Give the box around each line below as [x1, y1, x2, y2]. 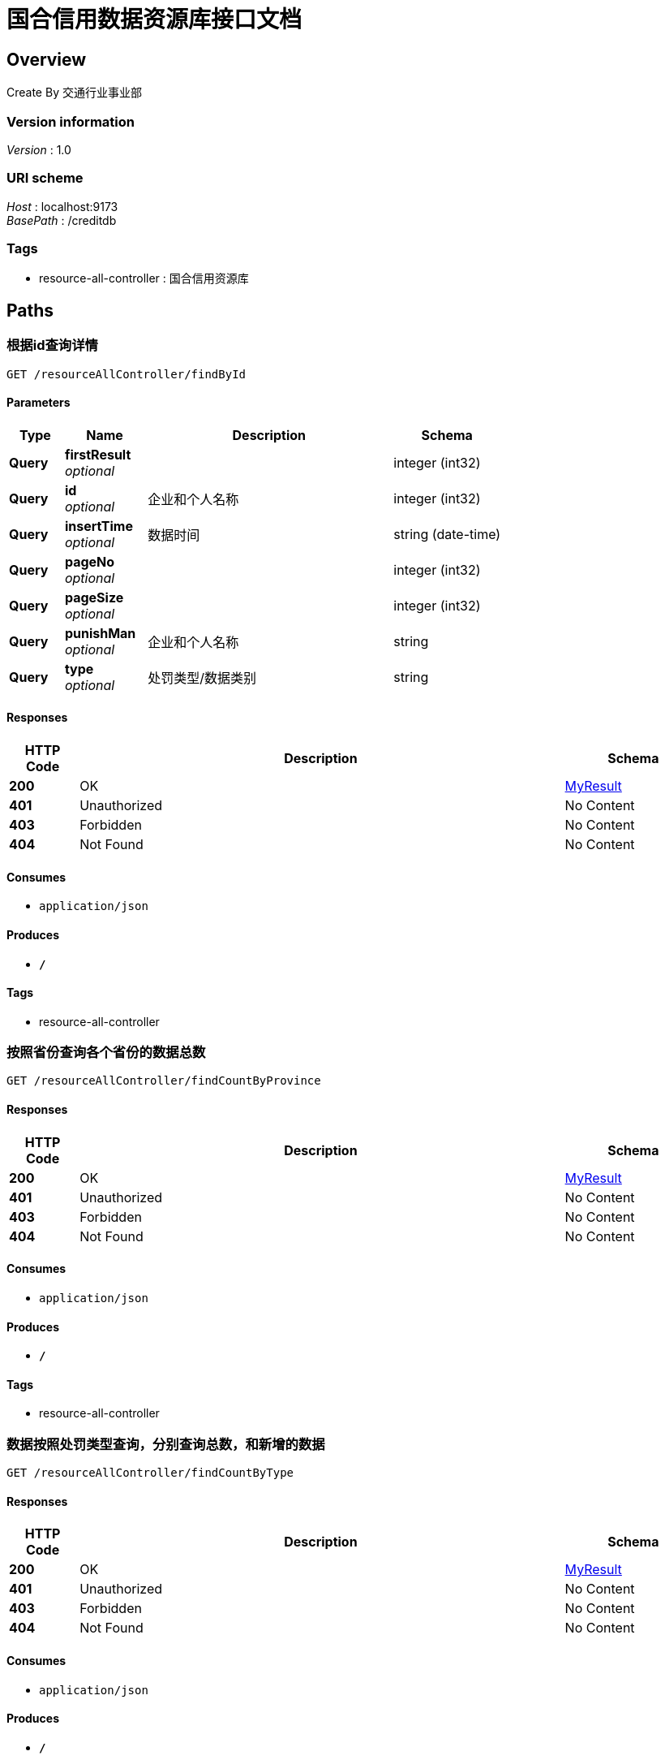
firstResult [64, 446, 131, 463]
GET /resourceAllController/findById [6, 367, 247, 381]
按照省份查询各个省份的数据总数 [6, 1044, 206, 1061]
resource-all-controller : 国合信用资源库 [39, 271, 249, 286]
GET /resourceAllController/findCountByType [6, 1466, 294, 1480]
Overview [6, 49, 87, 70]
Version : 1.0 [6, 142, 71, 157]
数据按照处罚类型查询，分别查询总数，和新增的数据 [6, 1435, 325, 1452]
